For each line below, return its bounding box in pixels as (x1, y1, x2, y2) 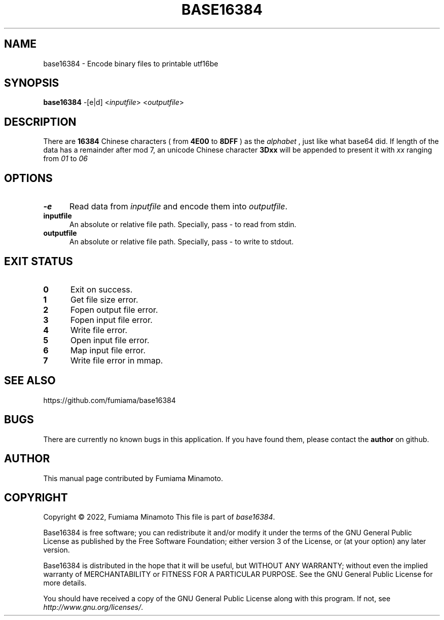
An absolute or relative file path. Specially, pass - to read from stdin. (69, 220, 297, 229)
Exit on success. (70, 284, 133, 295)
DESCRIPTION (4, 115, 77, 128)
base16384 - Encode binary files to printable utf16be (43, 59, 218, 68)
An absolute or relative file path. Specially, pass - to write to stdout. (69, 237, 294, 246)
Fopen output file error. (70, 304, 158, 315)
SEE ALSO (4, 374, 56, 387)
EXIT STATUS (4, 254, 73, 268)
